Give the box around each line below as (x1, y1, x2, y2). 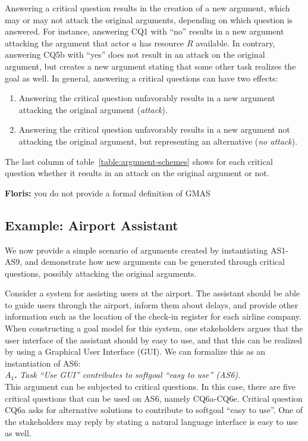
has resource (139, 36, 184, 49)
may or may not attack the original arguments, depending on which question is (5, 13, 293, 26)
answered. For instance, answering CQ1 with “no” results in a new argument (5, 25, 284, 37)
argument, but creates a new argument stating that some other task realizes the (5, 60, 296, 72)
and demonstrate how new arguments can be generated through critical (24, 255, 285, 268)
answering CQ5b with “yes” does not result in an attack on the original (5, 48, 265, 61)
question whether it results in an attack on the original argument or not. (5, 167, 269, 179)
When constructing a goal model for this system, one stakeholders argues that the (5, 322, 303, 334)
